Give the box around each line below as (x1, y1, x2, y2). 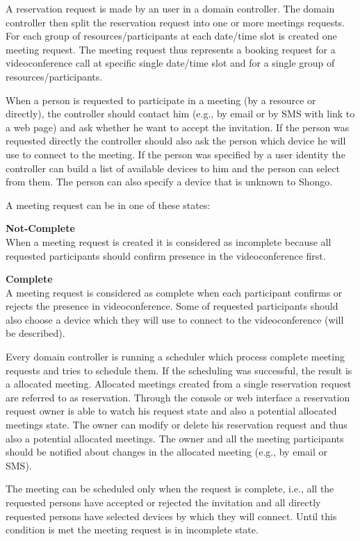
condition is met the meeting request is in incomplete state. (6, 522, 259, 537)
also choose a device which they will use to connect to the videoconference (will (6, 312, 344, 326)
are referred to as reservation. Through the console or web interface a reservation (6, 390, 350, 404)
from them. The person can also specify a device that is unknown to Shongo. (6, 174, 333, 189)
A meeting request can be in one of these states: (6, 197, 211, 212)
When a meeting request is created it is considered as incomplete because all (6, 234, 332, 249)
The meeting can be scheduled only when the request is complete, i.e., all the (6, 481, 334, 496)
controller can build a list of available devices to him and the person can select (6, 160, 341, 175)
